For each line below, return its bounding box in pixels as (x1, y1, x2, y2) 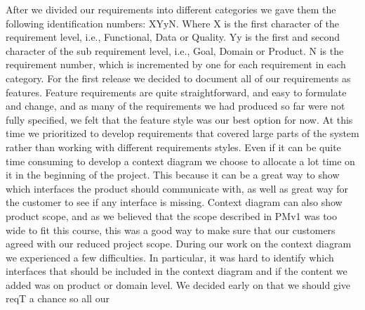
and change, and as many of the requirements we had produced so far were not (6, 98, 345, 113)
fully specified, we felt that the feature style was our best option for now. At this (6, 112, 353, 127)
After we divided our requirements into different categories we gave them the (6, 2, 336, 16)
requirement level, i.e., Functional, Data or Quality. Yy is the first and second (6, 30, 340, 44)
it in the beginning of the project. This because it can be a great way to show (6, 167, 340, 182)
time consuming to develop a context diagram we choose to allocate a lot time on (6, 153, 355, 168)
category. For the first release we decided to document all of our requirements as (6, 70, 351, 85)
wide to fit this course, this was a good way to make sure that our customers (6, 222, 336, 237)
